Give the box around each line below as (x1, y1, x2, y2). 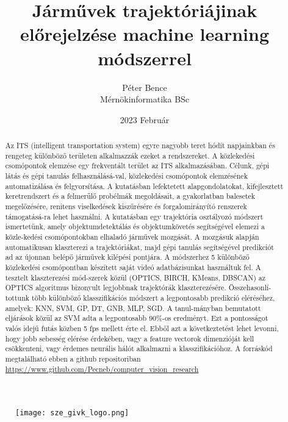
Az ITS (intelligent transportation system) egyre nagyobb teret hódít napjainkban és (5, 140, 275, 151)
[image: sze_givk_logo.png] (15, 409, 129, 418)
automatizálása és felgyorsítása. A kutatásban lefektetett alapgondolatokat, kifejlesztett (5, 181, 284, 191)
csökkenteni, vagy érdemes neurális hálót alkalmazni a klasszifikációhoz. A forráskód (5, 343, 273, 354)
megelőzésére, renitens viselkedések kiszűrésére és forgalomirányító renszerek (5, 201, 247, 212)
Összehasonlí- (228, 282, 272, 293)
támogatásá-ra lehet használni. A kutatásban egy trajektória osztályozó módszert (5, 211, 264, 221)
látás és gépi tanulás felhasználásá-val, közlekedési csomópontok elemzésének (5, 171, 248, 181)
